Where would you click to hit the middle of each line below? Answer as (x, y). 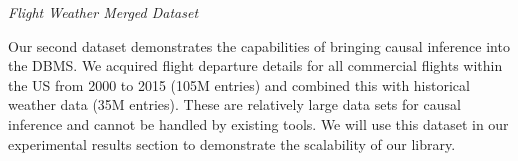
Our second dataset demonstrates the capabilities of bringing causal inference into (259, 45)
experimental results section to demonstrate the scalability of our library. (232, 143)
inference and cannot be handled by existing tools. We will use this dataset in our (258, 123)
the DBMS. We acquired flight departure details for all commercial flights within (255, 65)
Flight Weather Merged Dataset (103, 12)
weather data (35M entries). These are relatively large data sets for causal (234, 104)
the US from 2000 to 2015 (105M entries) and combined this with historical (239, 84)
